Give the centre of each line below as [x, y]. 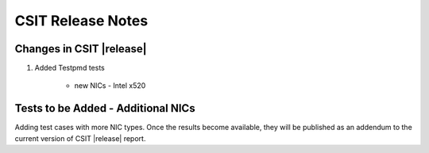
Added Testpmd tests [70, 68]
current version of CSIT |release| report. [80, 138]
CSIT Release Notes [81, 21]
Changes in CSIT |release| [81, 49]
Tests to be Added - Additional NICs [105, 108]
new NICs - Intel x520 [110, 86]
